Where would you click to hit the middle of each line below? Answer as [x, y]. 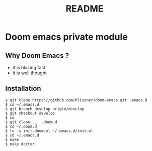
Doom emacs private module [66, 37]
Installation [23, 89]
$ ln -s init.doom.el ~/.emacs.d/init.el [49, 131]
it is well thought [29, 73]
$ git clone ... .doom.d [31, 122]
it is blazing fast [29, 67]
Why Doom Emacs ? [37, 55]
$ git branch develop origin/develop [45, 109]
